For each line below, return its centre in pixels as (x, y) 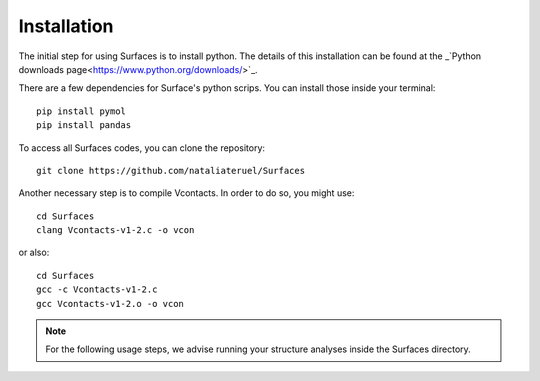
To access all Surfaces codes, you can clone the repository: (141, 147)
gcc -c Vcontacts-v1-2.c (97, 289)
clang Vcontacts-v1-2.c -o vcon (115, 230)
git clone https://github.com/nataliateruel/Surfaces (170, 170)
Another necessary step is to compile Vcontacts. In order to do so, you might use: (186, 193)
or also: (34, 252)
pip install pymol (81, 111)
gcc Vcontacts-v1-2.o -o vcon (110, 303)
